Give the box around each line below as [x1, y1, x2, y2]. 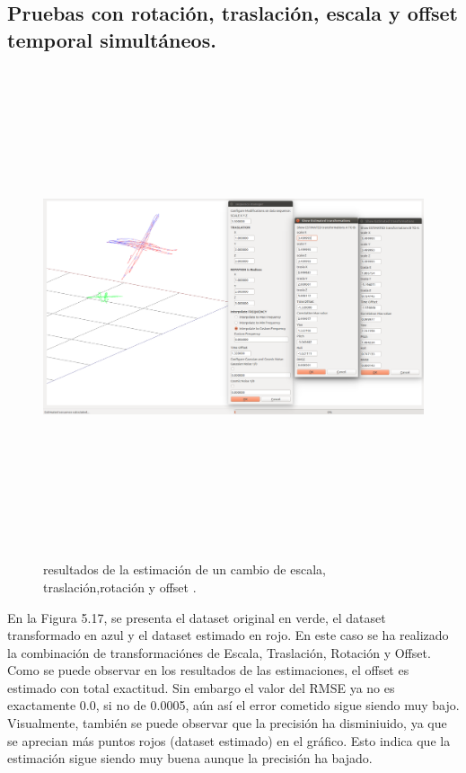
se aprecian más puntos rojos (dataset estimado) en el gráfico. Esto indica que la [7, 731, 451, 750]
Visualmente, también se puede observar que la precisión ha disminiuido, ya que [7, 714, 447, 733]
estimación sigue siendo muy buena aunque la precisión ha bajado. [7, 749, 373, 768]
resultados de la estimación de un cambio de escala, [43, 560, 326, 579]
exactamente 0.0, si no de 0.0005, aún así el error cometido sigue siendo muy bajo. [7, 696, 460, 715]
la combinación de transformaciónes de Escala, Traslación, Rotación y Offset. [7, 643, 431, 662]
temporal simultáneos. [7, 25, 216, 53]
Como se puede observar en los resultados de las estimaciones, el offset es [7, 661, 409, 680]
